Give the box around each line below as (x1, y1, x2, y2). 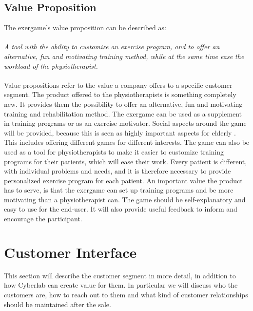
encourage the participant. (4, 214, 82, 224)
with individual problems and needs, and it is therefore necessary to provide (4, 166, 231, 176)
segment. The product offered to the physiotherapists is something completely (4, 89, 236, 99)
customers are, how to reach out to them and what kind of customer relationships (4, 289, 248, 299)
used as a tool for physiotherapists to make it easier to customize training (4, 146, 224, 156)
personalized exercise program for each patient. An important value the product (4, 175, 243, 185)
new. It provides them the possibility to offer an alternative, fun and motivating (4, 98, 243, 109)
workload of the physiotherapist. (4, 60, 98, 71)
